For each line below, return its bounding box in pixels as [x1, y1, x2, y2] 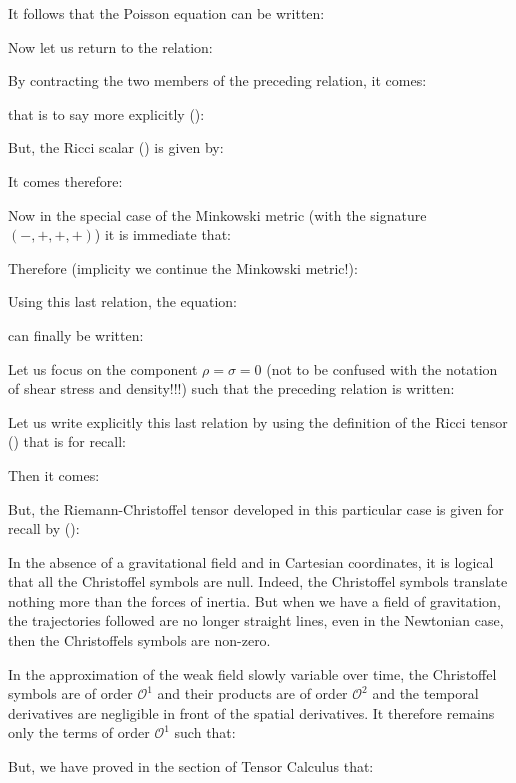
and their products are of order [157, 683, 348, 704]
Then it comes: [8, 464, 100, 485]
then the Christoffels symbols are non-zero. [8, 630, 271, 651]
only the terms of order [8, 722, 150, 743]
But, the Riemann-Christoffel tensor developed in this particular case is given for [8, 498, 504, 519]
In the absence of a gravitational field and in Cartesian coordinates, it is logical [8, 551, 494, 572]
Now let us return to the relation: [8, 36, 213, 57]
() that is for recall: [8, 431, 126, 452]
